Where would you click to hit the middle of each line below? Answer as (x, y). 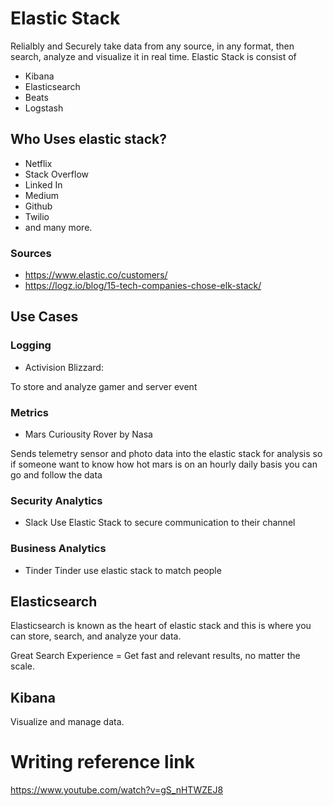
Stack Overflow (57, 174)
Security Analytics (56, 500)
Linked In (43, 184)
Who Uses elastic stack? (88, 139)
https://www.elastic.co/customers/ (96, 275)
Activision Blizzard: (64, 367)
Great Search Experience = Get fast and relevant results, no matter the (155, 656)
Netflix (38, 163)
